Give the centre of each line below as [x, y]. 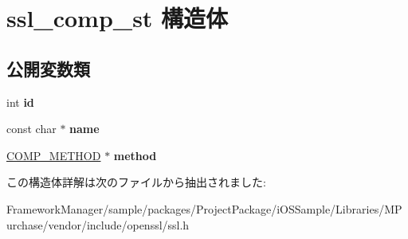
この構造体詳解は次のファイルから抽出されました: [136, 182]
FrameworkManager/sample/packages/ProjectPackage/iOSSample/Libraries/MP [204, 208]
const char [31, 129]
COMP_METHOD [54, 155]
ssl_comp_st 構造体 [118, 18]
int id [20, 102]
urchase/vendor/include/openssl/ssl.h [98, 224]
